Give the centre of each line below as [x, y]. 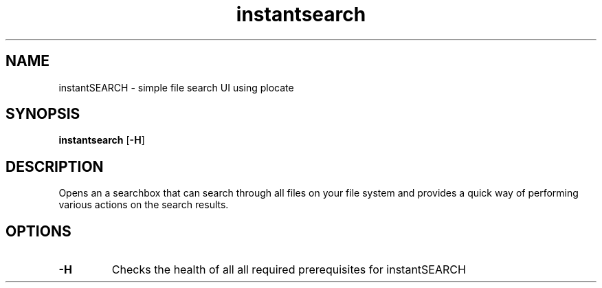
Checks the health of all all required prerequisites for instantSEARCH [289, 270]
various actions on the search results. [144, 205]
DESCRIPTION [55, 166]
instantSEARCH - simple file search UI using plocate [176, 87]
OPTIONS [38, 231]
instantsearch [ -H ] [102, 140]
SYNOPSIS [43, 114]
